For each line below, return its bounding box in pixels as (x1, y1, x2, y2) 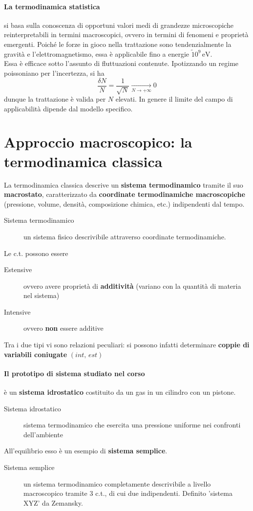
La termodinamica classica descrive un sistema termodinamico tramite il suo (4, 179, 243, 190)
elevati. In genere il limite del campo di (115, 94, 233, 104)
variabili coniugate (4, 349, 67, 359)
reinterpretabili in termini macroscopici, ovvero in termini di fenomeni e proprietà (4, 29, 249, 40)
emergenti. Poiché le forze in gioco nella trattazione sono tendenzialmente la (4, 39, 232, 49)
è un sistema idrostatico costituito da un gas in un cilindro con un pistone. (4, 387, 236, 397)
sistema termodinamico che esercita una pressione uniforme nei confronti (23, 420, 241, 430)
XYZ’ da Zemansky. (23, 497, 83, 508)
